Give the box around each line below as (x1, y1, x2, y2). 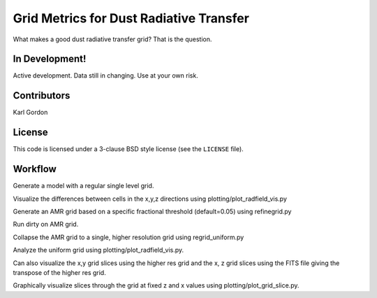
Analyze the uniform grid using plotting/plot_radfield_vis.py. (13, 246, 184, 255)
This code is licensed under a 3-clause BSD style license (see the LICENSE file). (13, 145, 244, 153)
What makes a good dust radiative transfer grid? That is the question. (13, 35, 212, 43)
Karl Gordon (13, 108, 48, 117)
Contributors (13, 90, 71, 101)
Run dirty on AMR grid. (13, 220, 79, 229)
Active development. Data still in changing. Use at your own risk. (13, 71, 198, 80)
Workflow (13, 163, 57, 175)
